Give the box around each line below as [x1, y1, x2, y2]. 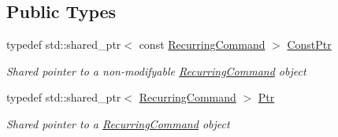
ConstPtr [287, 36, 332, 53]
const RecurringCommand [139, 36, 266, 53]
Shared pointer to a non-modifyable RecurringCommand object [6, 62, 306, 79]
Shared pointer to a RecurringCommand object [6, 115, 230, 131]
